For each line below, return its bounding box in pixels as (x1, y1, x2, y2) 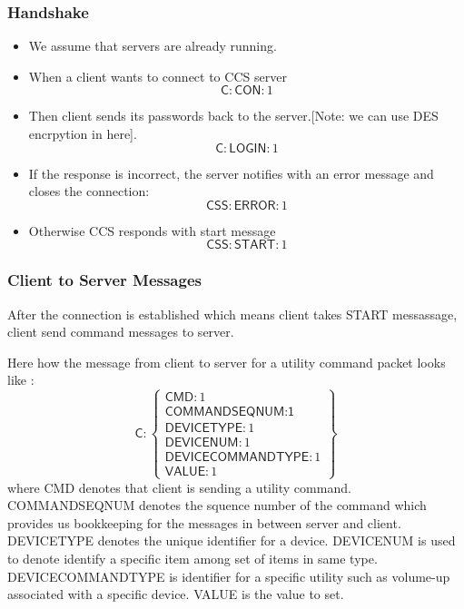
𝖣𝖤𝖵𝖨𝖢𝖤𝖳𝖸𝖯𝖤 (164, 422, 243, 436)
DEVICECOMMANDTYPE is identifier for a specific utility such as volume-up (7, 566, 450, 585)
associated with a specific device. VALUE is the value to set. (7, 584, 344, 604)
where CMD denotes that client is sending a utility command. (7, 477, 351, 496)
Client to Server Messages (7, 269, 202, 291)
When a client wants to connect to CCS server (28, 66, 287, 85)
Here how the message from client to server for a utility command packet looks (7, 352, 446, 371)
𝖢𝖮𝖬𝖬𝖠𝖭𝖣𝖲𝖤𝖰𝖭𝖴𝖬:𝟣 (164, 406, 295, 419)
